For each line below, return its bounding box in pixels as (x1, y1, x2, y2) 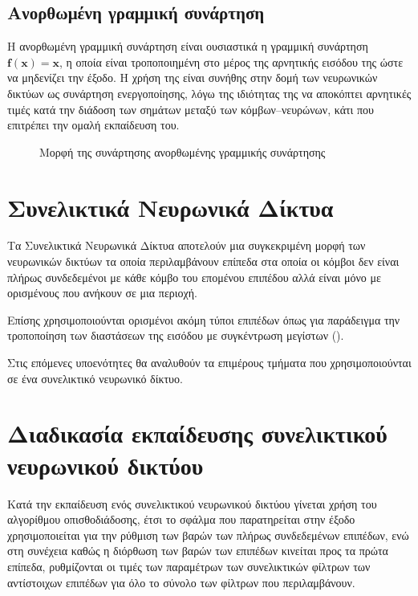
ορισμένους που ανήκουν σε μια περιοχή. (7, 284, 197, 301)
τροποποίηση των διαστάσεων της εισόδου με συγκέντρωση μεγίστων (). (7, 327, 344, 344)
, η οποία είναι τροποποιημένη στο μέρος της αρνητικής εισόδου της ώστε (59, 53, 404, 70)
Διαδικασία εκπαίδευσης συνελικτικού (7, 417, 388, 450)
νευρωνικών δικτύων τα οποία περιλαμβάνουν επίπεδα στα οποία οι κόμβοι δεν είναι (7, 253, 400, 270)
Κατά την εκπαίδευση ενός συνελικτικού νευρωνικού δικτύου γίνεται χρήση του (7, 495, 377, 512)
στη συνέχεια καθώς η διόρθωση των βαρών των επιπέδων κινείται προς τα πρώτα (7, 542, 388, 559)
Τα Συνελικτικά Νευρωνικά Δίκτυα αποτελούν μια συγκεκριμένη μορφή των (7, 237, 366, 254)
